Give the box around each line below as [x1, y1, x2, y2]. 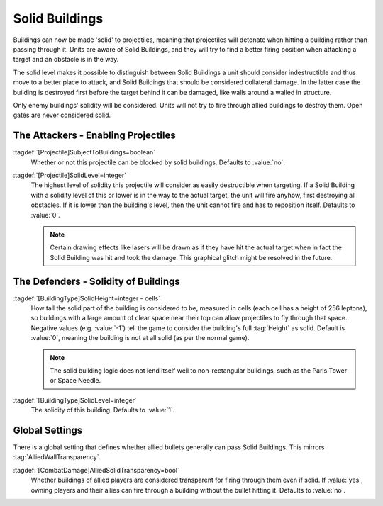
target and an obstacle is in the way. [13, 55, 119, 64]
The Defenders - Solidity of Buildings [13, 275, 180, 287]
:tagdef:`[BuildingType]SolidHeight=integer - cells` [13, 294, 161, 303]
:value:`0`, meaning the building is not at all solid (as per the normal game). [30, 334, 250, 342]
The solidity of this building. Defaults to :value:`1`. [30, 406, 175, 415]
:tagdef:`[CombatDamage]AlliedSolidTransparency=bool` [13, 466, 180, 474]
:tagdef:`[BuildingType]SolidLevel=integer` [13, 395, 138, 404]
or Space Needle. [50, 376, 101, 385]
